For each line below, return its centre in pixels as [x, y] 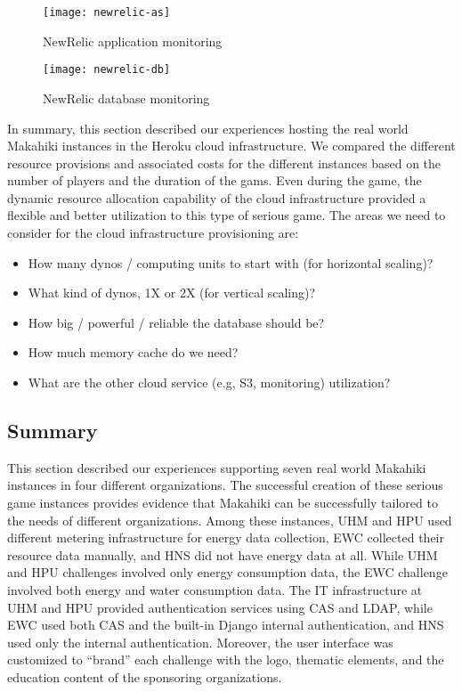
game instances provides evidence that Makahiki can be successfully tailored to [223, 503]
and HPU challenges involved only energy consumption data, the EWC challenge [227, 572]
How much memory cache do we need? [133, 352]
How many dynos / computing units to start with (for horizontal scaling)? [231, 262]
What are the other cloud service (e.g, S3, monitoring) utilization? [209, 383]
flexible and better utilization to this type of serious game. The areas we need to [227, 215]
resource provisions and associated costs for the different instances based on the [224, 163]
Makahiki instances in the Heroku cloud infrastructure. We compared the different [231, 146]
